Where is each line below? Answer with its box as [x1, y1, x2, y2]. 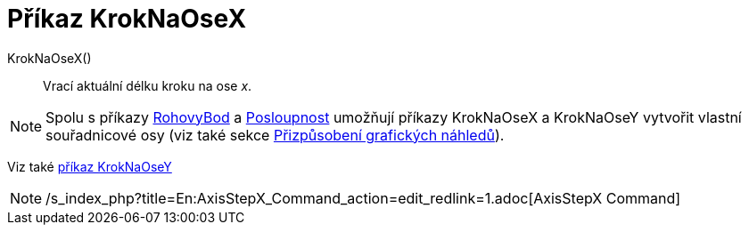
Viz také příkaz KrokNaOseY [7, 158, 172, 174]
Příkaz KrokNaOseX [7, 4, 247, 34]
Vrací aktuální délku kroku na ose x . [43, 77, 252, 93]
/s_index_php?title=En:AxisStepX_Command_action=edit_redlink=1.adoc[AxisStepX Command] [45, 188, 681, 207]
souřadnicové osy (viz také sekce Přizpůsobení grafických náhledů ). [45, 125, 505, 144]
